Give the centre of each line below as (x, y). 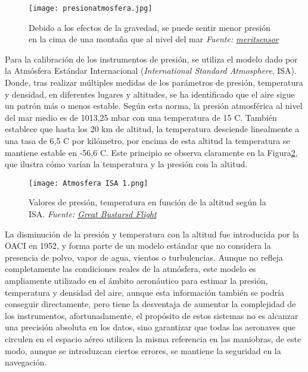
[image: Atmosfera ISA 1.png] (88, 183)
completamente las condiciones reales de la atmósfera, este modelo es (130, 269)
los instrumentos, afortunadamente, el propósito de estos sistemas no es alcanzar (152, 315)
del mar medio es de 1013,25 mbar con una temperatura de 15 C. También (141, 117)
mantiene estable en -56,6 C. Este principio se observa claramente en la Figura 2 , (151, 152)
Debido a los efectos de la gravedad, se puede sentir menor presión (150, 27)
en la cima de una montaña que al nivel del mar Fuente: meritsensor (154, 39)
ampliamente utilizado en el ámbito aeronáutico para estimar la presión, (136, 280)
